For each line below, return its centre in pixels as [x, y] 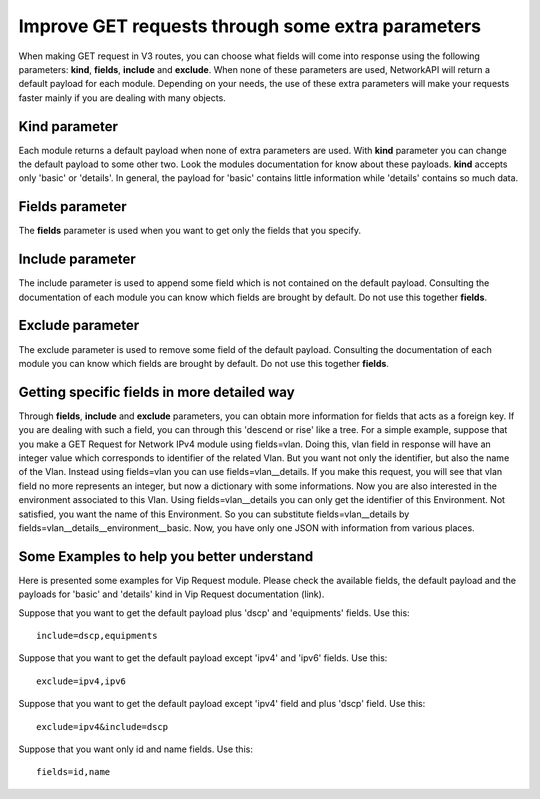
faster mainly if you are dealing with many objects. [122, 97]
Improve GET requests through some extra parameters [250, 26]
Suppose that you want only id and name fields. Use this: [136, 749]
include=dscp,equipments [97, 636]
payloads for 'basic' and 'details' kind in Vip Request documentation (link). [171, 594]
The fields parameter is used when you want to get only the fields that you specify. [190, 231]
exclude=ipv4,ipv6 [81, 681]
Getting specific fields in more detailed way [156, 391]
